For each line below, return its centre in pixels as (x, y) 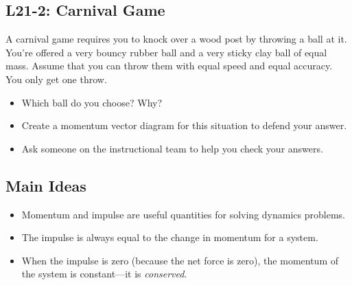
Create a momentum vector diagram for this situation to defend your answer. (184, 125)
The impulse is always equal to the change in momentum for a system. (170, 237)
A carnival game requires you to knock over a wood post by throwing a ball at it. (176, 39)
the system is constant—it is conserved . (104, 274)
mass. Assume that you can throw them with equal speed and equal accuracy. (169, 66)
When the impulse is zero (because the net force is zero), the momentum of (180, 260)
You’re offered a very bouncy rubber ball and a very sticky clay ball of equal (166, 52)
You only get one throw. (56, 79)
